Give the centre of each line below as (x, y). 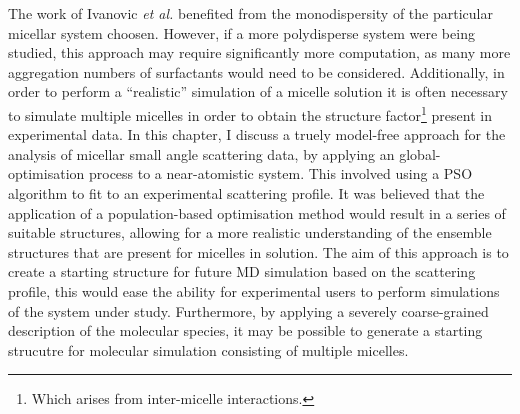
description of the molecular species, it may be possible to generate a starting (245, 330)
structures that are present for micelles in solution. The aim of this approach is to (258, 251)
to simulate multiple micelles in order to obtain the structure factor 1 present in (250, 113)
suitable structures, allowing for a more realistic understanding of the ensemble (250, 232)
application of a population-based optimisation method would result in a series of (257, 212)
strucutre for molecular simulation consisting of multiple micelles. (208, 349)
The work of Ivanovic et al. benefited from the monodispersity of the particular (250, 13)
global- (420, 153)
